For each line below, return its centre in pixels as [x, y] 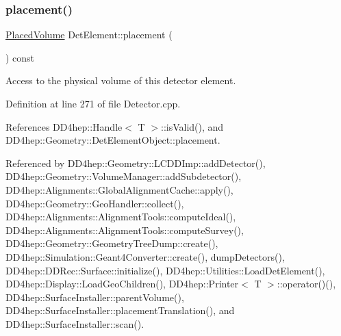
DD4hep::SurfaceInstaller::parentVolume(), [95, 297]
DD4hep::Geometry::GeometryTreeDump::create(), [112, 243]
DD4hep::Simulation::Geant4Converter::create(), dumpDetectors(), [145, 256]
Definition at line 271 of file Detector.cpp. [93, 103]
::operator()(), [306, 284]
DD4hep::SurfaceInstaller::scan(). [75, 323]
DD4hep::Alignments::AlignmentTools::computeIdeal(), [121, 217]
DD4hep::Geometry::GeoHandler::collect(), [95, 203]
